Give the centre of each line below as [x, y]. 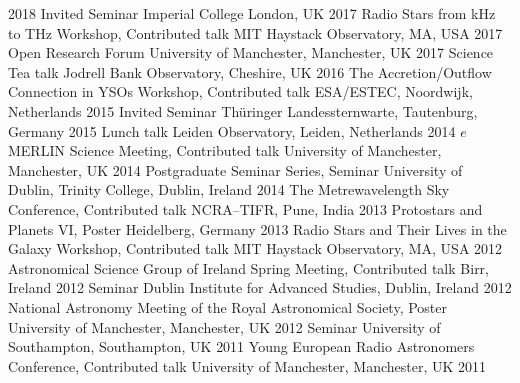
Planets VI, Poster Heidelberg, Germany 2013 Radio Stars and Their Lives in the [257, 228]
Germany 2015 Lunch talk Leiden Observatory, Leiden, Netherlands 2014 [232, 130]
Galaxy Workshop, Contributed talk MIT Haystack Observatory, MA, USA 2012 [255, 248]
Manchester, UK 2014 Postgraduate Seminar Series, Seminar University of [235, 169]
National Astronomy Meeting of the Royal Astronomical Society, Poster [228, 306]
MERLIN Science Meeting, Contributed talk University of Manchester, [225, 150]
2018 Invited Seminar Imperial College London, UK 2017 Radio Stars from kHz [252, 13]
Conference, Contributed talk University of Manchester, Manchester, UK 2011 [247, 365]
